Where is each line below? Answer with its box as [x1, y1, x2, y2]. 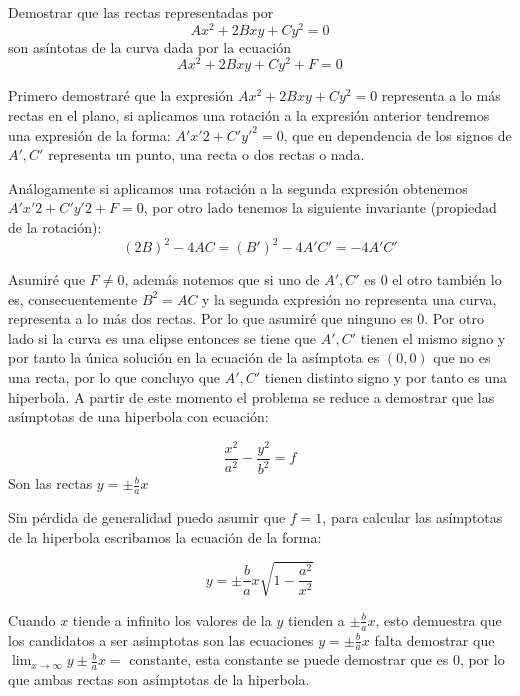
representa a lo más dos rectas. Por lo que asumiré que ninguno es [8, 308, 413, 329]
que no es [433, 347, 491, 368]
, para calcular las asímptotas [322, 507, 503, 528]
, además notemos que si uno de [124, 269, 320, 289]
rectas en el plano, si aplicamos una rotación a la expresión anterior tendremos [8, 104, 490, 125]
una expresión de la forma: [8, 124, 171, 145]
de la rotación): [8, 216, 102, 237]
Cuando [8, 609, 56, 630]
